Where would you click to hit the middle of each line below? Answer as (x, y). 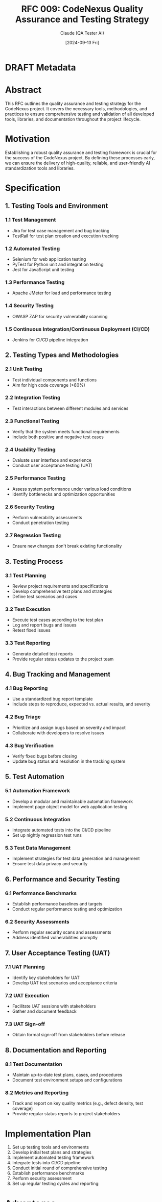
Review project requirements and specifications (60, 586)
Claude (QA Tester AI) (82, 33)
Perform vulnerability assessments (47, 518)
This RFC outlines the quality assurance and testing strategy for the (73, 103)
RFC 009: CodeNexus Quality (82, 9)
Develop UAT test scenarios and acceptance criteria (65, 983)
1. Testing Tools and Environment (57, 206)
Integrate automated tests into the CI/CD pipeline (61, 830)
